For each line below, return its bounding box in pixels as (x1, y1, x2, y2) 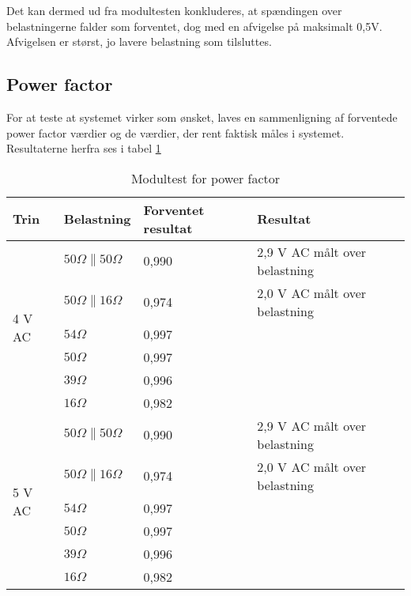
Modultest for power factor (130, 168, 281, 187)
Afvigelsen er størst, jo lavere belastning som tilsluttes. (6, 33, 272, 50)
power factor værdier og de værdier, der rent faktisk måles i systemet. (6, 124, 345, 141)
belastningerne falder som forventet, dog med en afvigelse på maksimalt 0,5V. (6, 17, 383, 34)
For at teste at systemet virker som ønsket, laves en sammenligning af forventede (6, 108, 398, 125)
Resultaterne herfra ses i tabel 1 (6, 140, 161, 157)
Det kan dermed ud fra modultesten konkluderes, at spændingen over (6, 2, 342, 18)
